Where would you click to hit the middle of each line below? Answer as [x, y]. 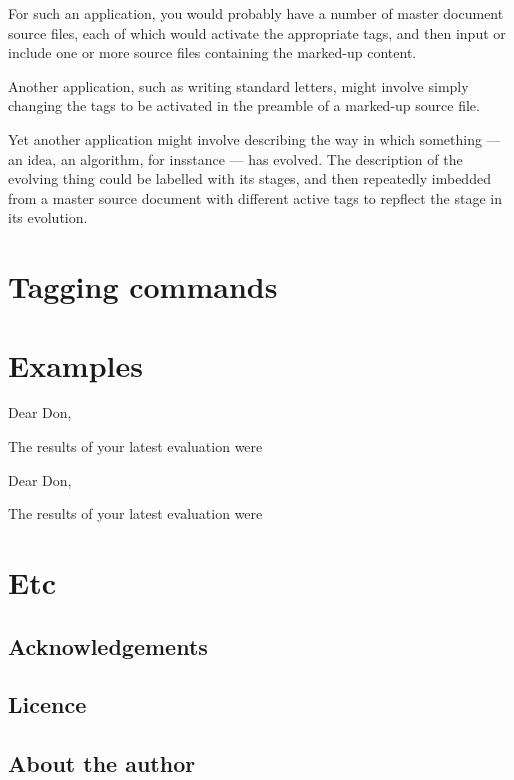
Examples [75, 364]
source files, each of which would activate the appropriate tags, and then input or [257, 32]
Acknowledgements [108, 645]
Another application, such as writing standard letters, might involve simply [238, 85]
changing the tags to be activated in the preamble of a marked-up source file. [244, 105]
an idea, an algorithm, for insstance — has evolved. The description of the [235, 158]
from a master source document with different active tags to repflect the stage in [255, 197]
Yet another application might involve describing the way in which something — [254, 138]
